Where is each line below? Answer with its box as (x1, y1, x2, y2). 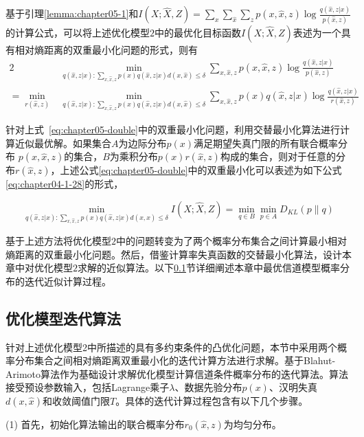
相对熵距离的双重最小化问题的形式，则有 (14, 42, 198, 56)
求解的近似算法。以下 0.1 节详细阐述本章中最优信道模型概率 (78, 260, 340, 275)
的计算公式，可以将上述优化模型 (5, 25, 150, 39)
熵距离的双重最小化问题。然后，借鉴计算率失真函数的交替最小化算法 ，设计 (5, 247, 342, 261)
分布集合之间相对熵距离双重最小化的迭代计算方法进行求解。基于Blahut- (14, 353, 336, 368)
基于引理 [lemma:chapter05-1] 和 (5, 6, 139, 21)
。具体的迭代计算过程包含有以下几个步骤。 (115, 393, 308, 407)
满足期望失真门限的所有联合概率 (194, 135, 339, 150)
